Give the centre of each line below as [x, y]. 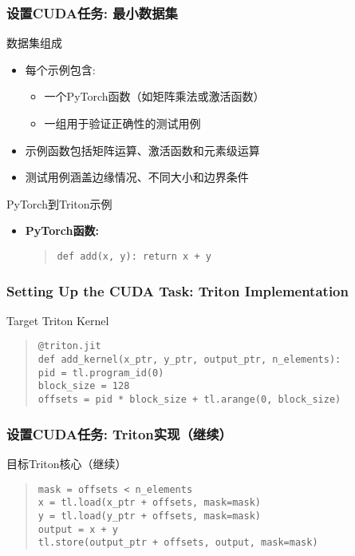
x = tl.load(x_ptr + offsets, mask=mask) [149, 503]
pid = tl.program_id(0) [101, 373]
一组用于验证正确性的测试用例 [122, 123]
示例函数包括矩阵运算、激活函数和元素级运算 [142, 150]
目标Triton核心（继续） [67, 463]
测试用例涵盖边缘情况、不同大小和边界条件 [137, 177]
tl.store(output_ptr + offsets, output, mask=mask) [178, 543]
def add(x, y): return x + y [134, 256]
